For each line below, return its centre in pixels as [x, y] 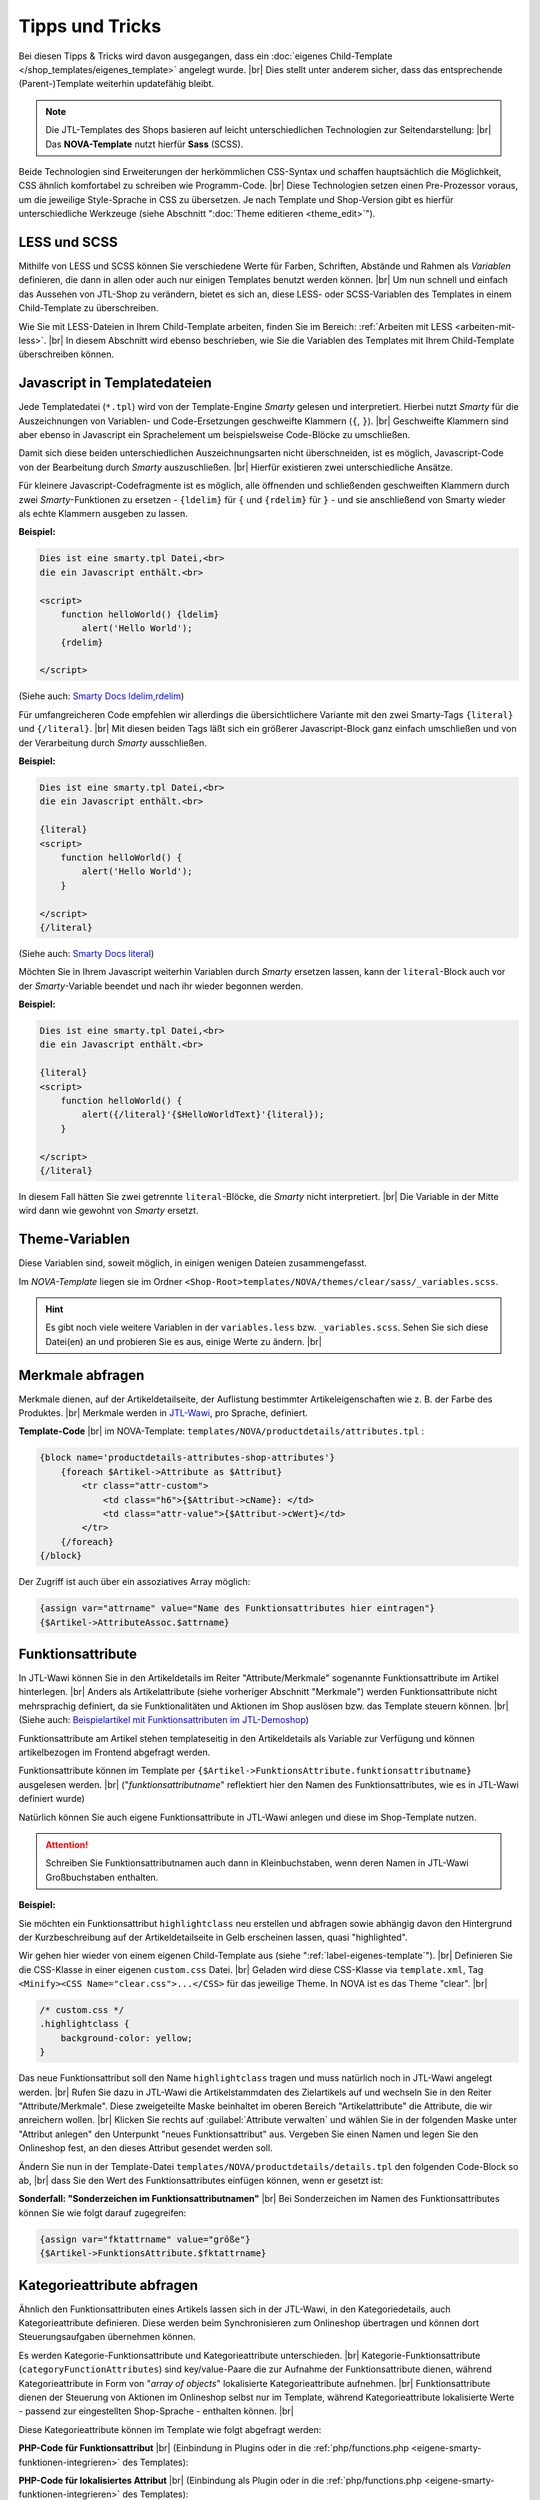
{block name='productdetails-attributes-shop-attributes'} [187, 1458]
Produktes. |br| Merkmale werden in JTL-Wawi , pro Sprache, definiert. [163, 1413]
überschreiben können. [66, 354]
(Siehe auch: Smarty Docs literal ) [86, 953]
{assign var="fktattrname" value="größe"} [145, 2239]
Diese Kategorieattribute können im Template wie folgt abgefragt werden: [170, 2429]
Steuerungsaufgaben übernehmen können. [107, 2337]
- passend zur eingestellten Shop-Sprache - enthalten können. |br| [156, 2411]
